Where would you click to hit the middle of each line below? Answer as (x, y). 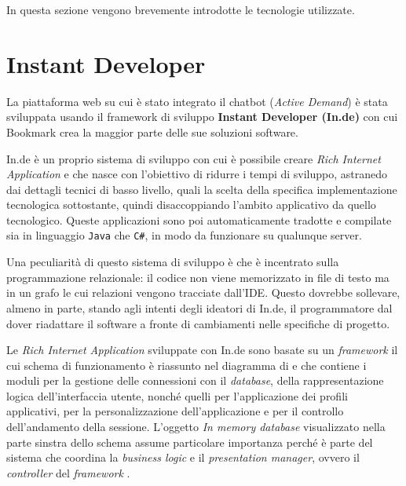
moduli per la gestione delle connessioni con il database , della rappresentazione (195, 380)
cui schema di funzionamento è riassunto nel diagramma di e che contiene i (187, 365)
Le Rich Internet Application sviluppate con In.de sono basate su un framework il (202, 350)
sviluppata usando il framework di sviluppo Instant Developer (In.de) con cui (202, 117)
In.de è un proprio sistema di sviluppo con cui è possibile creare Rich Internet (194, 158)
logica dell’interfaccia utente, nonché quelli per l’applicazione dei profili (177, 395)
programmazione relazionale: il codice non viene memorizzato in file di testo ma (198, 277)
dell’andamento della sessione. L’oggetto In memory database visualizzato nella (196, 427)
